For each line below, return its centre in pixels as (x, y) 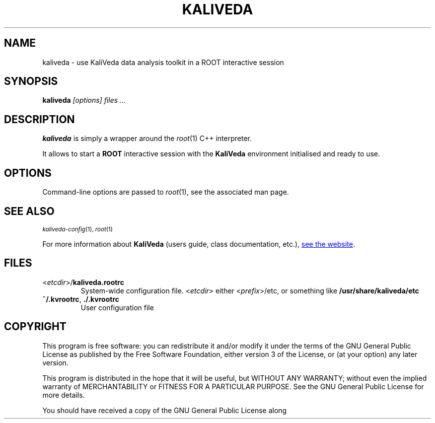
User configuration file (117, 307)
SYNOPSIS (31, 81)
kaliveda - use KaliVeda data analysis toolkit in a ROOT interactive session (163, 62)
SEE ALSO (29, 211)
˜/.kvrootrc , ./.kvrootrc (81, 299)
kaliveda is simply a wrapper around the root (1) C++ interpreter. (147, 139)
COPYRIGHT (35, 327)
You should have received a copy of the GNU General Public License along (165, 410)
